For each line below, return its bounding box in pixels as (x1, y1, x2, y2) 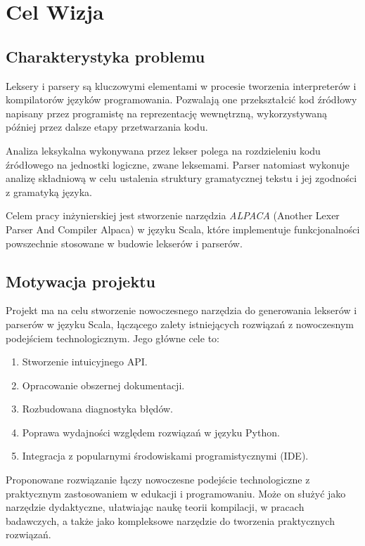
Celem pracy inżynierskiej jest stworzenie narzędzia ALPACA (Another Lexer (6, 208, 340, 223)
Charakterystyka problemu (6, 45, 205, 67)
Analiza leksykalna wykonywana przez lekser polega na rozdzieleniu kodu (6, 143, 321, 157)
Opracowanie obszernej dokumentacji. (22, 377, 185, 392)
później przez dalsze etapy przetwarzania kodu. (6, 119, 208, 134)
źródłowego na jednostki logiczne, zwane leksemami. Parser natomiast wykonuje (6, 157, 350, 171)
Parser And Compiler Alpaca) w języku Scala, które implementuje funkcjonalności (6, 221, 360, 236)
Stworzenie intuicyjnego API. (22, 354, 148, 369)
